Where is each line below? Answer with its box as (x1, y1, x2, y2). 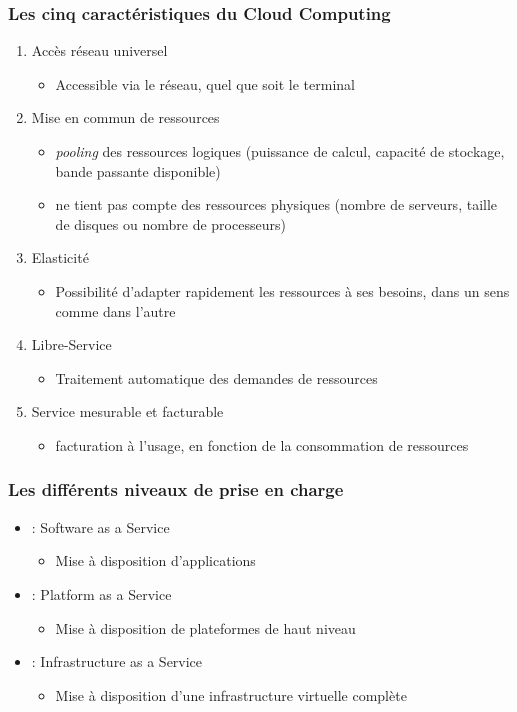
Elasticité (31, 247, 89, 268)
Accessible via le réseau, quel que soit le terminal (55, 73, 355, 94)
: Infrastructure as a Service (31, 651, 203, 672)
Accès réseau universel (31, 40, 168, 61)
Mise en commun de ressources (31, 107, 220, 128)
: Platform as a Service (31, 583, 172, 604)
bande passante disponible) (55, 160, 221, 181)
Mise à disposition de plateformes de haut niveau (55, 617, 356, 638)
